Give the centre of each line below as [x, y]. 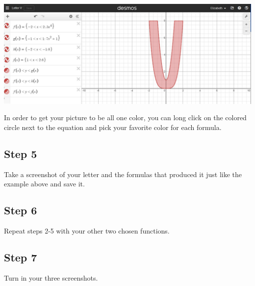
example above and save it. [44, 184]
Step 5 [21, 153]
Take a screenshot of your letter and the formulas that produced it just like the [123, 174]
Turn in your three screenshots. [51, 277]
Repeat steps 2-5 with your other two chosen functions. [87, 231]
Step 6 [21, 210]
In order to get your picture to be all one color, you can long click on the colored [125, 117]
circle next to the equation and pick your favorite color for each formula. [113, 127]
